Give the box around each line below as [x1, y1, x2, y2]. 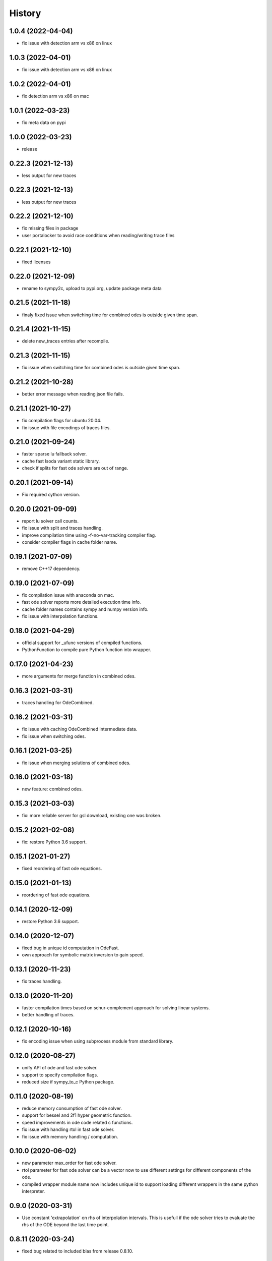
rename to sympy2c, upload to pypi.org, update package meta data [22, 285, 162, 291]
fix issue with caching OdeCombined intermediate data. [22, 726, 138, 732]
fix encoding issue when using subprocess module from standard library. [22, 1038, 174, 1044]
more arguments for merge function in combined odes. [22, 673, 136, 679]
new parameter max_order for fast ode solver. [22, 1160, 117, 1166]
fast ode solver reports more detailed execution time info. [22, 599, 141, 605]
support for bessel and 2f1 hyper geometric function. [22, 1112, 132, 1118]
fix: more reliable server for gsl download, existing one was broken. [22, 813, 162, 819]
